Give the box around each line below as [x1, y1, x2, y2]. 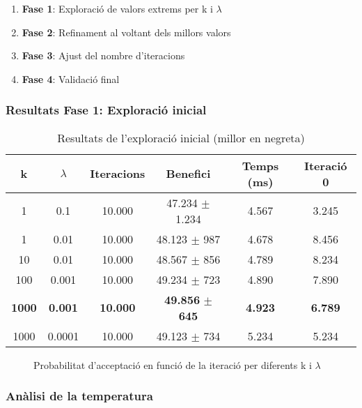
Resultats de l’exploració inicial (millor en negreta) [57, 129, 305, 146]
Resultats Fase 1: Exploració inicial [6, 101, 207, 119]
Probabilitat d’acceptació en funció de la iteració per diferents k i [33, 357, 312, 372]
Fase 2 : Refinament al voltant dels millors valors [22, 24, 231, 39]
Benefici [166, 165, 211, 182]
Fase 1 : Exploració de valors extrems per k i [22, 1, 213, 15]
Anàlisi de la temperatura [6, 387, 153, 405]
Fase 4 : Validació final [22, 71, 120, 86]
